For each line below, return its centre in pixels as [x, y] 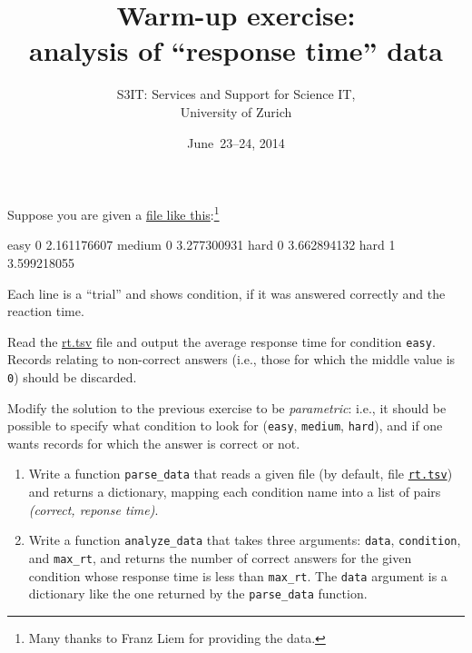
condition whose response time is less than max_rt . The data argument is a [238, 575]
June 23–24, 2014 [236, 142]
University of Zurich [236, 111]
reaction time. [46, 311]
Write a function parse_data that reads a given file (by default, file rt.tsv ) [241, 474]
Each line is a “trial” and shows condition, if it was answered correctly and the [226, 293]
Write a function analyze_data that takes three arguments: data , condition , [245, 540]
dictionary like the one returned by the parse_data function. [198, 594]
